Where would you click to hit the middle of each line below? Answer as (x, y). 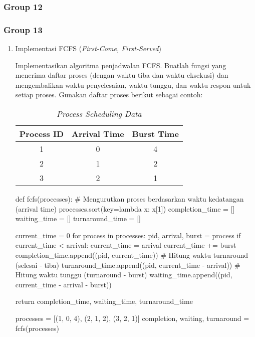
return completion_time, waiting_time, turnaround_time (104, 301)
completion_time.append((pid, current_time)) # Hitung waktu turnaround (132, 255)
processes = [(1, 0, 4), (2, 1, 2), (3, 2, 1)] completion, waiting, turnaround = (132, 318)
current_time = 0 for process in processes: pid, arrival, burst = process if (128, 235)
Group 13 (23, 29)
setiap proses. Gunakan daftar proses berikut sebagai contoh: (109, 95)
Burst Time (155, 134)
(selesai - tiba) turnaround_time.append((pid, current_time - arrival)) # (128, 265)
